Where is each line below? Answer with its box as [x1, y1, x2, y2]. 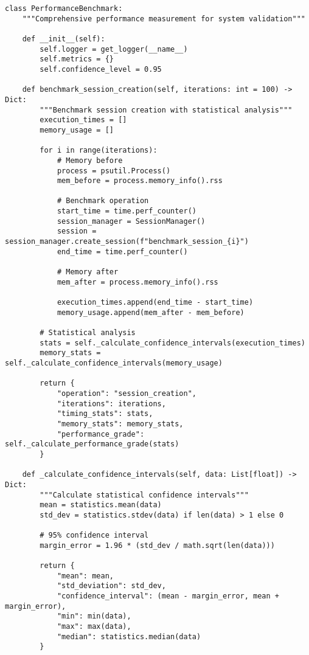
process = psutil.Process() [57, 166, 171, 175]
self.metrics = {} [40, 55, 114, 64]
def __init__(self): [22, 34, 105, 43]
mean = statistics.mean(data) [40, 501, 162, 510]
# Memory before [57, 156, 123, 165]
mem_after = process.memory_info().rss [57, 277, 218, 286]
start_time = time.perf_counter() [57, 207, 196, 216]
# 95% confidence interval [40, 531, 149, 540]
